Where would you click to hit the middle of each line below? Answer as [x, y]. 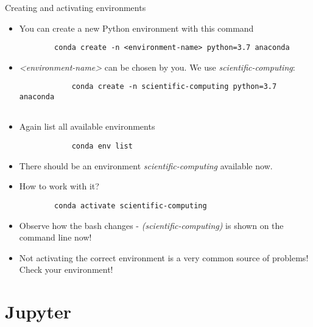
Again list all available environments [87, 126]
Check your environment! [66, 269]
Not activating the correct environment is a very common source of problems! [164, 257]
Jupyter [38, 311]
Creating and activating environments [76, 7]
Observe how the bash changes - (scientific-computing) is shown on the [151, 225]
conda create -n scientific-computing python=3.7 [174, 87]
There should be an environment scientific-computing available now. [146, 165]
